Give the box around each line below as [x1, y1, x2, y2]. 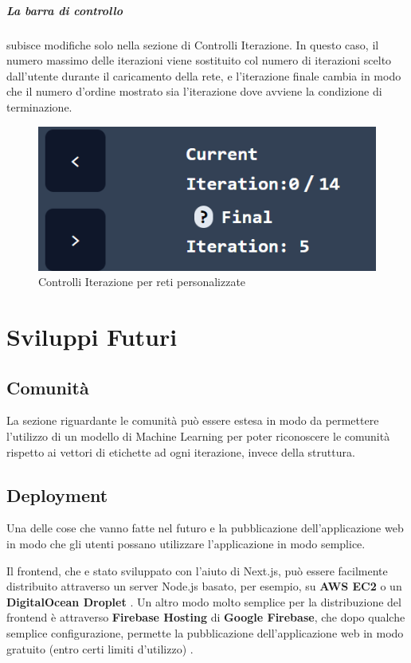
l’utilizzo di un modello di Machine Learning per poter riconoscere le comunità [6, 427, 390, 444]
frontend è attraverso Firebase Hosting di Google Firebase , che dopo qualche [6, 609, 405, 626]
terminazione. [6, 98, 72, 115]
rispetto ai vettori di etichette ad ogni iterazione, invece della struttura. [6, 443, 355, 460]
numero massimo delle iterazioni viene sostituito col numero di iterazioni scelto [6, 52, 392, 69]
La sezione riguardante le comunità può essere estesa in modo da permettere [6, 412, 379, 429]
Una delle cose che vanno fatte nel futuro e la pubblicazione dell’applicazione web [6, 520, 404, 536]
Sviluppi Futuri [6, 320, 178, 352]
